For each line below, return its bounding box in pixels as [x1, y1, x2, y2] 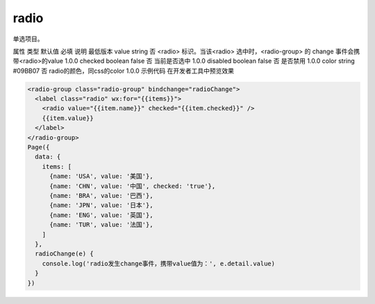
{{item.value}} [42, 114, 94, 122]
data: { [35, 153, 61, 161]
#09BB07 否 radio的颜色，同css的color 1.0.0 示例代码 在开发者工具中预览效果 [12, 66, 234, 75]
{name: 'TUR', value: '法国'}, [49, 221, 153, 229]
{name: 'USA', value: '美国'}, [49, 172, 153, 180]
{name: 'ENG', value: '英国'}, [49, 211, 153, 219]
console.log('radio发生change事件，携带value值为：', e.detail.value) [42, 260, 276, 267]
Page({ [27, 143, 50, 152]
